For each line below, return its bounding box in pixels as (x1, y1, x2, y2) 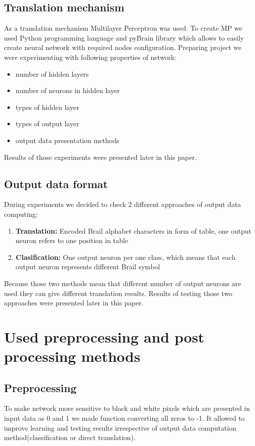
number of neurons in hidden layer (15, 85, 120, 96)
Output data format (4, 176, 108, 191)
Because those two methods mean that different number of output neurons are (4, 278, 241, 288)
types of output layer (15, 118, 79, 129)
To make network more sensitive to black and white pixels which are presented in (4, 403, 250, 413)
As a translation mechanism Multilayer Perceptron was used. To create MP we (4, 23, 242, 33)
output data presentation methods (15, 135, 120, 145)
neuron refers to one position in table (15, 235, 128, 246)
